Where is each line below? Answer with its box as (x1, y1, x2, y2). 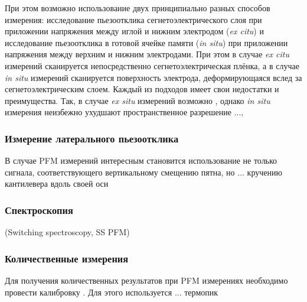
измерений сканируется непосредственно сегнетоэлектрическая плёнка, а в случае (5, 59, 299, 72)
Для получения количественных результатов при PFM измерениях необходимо (5, 274, 288, 286)
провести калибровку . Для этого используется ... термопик (5, 285, 218, 298)
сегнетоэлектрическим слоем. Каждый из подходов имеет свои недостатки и (5, 83, 279, 95)
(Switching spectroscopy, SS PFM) (5, 226, 130, 238)
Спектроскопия (5, 202, 73, 217)
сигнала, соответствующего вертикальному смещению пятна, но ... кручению (5, 165, 282, 178)
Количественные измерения (5, 251, 129, 265)
